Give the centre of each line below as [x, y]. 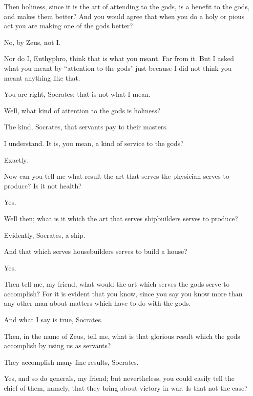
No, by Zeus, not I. [32, 42]
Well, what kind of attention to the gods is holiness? [82, 110]
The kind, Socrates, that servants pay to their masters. [86, 127]
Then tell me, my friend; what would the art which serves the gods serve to [117, 284]
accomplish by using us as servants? [57, 345]
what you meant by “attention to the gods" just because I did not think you [118, 68]
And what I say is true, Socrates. [53, 320]
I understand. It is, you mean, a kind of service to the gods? [94, 143]
